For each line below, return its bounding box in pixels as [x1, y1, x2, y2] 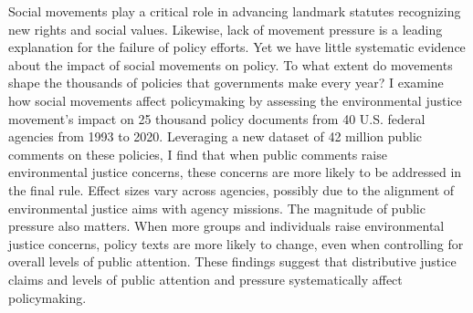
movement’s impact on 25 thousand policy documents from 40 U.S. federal [8, 109, 426, 128]
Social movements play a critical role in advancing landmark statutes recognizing [8, 2, 461, 20]
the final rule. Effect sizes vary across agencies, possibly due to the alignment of [8, 180, 455, 199]
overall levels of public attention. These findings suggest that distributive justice [8, 252, 457, 271]
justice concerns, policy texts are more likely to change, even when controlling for [8, 234, 464, 253]
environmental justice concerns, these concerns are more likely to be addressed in [8, 162, 462, 182]
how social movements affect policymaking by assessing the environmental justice [8, 90, 462, 110]
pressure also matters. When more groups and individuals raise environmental [8, 216, 445, 235]
